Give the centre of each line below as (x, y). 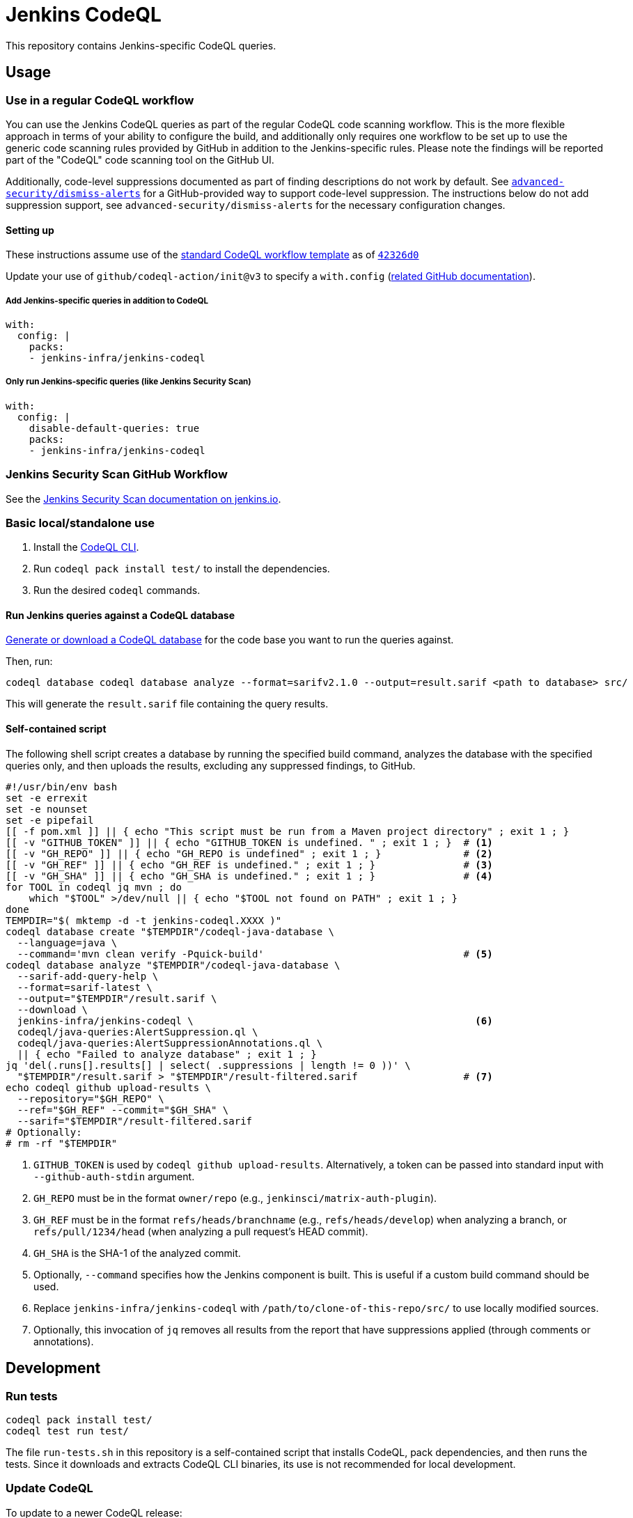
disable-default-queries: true (114, 428)
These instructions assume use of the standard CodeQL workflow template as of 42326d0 (212, 255)
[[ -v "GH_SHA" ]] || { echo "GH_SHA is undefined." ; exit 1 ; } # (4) (249, 876)
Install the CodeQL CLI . (86, 547)
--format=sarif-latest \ (85, 987)
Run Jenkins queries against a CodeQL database (120, 615)
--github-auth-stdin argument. (114, 1176)
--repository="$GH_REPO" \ (91, 1098)
